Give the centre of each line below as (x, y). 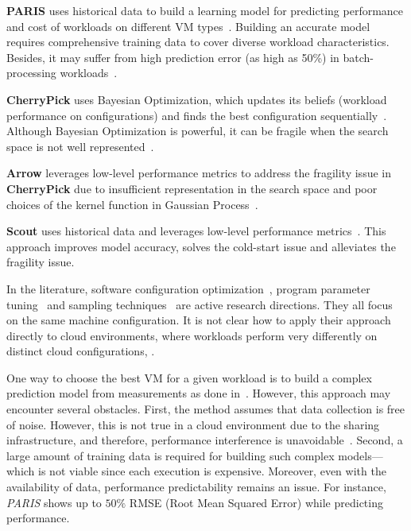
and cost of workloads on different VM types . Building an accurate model (188, 26)
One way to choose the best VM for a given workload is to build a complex (189, 377)
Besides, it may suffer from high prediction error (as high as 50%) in (173, 57)
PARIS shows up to (54, 502)
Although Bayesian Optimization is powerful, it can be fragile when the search (198, 131)
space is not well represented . (80, 146)
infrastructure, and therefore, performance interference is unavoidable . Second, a (205, 440)
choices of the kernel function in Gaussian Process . (132, 204)
